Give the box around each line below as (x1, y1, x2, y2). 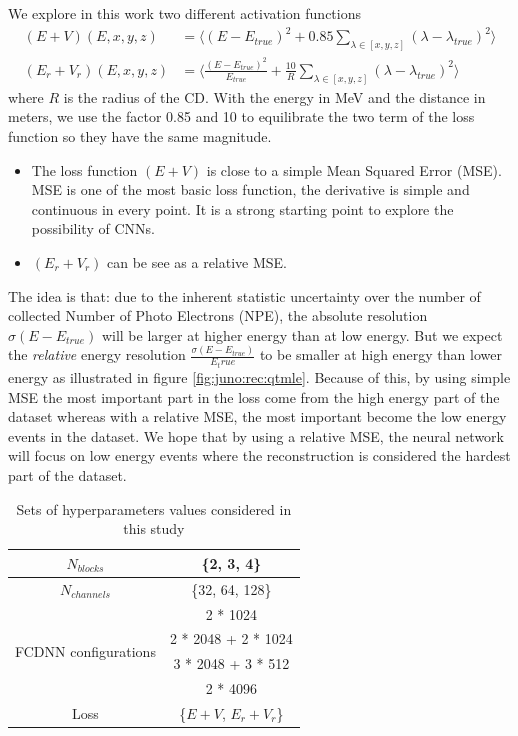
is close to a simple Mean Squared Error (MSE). (206, 159, 502, 180)
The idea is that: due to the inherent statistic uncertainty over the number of (8, 285, 481, 306)
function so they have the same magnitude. (8, 125, 272, 146)
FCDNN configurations (15, 640, 156, 661)
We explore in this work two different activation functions (8, 3, 361, 23)
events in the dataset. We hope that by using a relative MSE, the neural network (8, 425, 504, 446)
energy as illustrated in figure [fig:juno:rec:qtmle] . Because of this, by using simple (8, 367, 511, 388)
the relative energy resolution (8, 344, 186, 365)
